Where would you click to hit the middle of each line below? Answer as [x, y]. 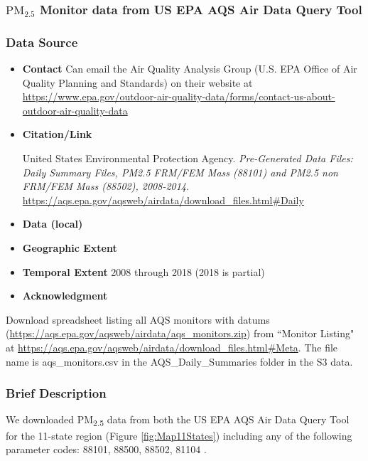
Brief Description [56, 393]
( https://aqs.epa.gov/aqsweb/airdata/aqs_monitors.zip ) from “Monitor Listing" [180, 333]
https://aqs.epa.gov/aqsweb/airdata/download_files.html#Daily [163, 200]
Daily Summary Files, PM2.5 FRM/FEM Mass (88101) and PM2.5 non [180, 172]
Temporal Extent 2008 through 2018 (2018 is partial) [144, 271]
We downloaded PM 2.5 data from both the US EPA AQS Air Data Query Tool [178, 420]
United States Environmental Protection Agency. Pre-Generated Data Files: [188, 158]
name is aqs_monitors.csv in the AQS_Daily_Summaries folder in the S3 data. [179, 361]
